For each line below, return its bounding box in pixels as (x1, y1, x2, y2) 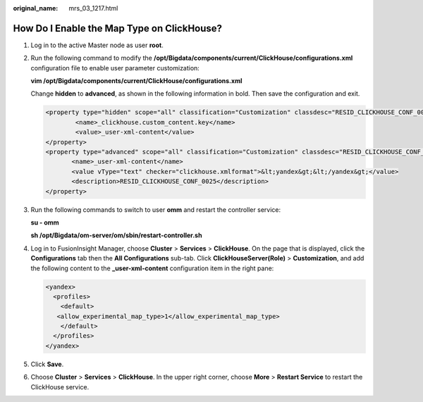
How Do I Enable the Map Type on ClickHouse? (13, 22, 222, 34)
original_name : (13, 4, 59, 12)
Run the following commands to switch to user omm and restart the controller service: (30, 205, 281, 214)
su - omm (30, 218, 59, 227)
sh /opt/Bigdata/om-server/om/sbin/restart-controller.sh (30, 231, 202, 239)
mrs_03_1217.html (68, 4, 118, 12)
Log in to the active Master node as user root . (30, 41, 164, 49)
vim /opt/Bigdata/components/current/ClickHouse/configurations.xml (30, 77, 243, 85)
